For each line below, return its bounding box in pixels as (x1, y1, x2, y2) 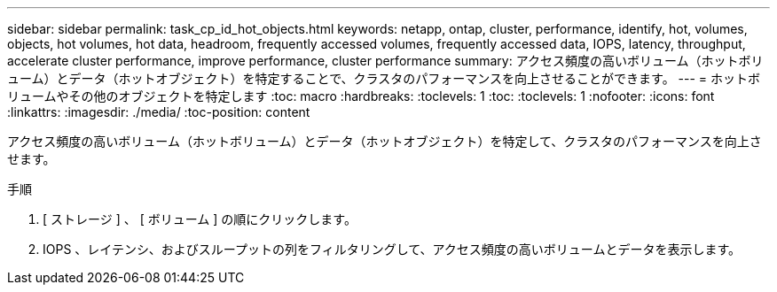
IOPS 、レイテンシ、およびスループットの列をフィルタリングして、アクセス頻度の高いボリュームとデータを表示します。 (43, 242, 742, 257)
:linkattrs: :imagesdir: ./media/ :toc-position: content (7, 104, 310, 119)
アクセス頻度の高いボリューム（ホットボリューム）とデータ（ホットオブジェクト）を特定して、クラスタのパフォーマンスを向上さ (7, 134, 762, 149)
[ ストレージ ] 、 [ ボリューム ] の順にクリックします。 (43, 211, 357, 227)
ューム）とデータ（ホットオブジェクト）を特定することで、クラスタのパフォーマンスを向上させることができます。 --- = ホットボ (7, 71, 761, 86)
